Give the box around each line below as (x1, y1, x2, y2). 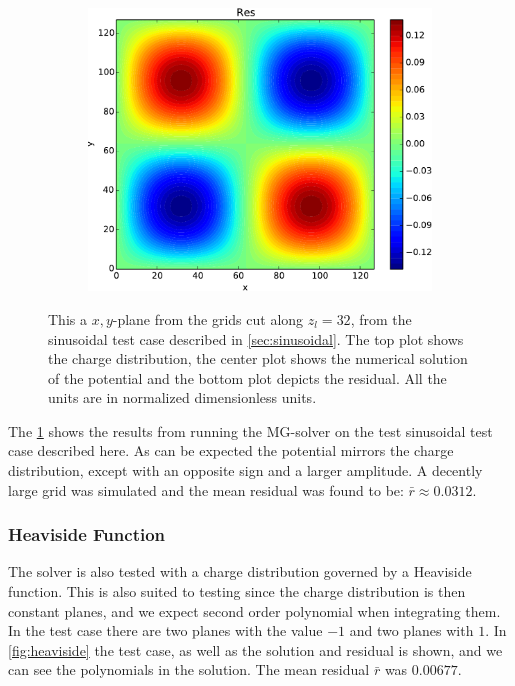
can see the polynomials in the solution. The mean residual (8, 659, 370, 680)
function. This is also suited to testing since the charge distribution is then (8, 581, 466, 602)
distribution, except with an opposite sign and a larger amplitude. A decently (8, 460, 483, 481)
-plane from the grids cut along (112, 308, 304, 329)
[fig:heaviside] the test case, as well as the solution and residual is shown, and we (8, 639, 503, 660)
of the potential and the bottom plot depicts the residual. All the (48, 367, 447, 388)
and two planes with (349, 620, 474, 641)
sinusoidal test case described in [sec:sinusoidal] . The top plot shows (48, 328, 464, 349)
